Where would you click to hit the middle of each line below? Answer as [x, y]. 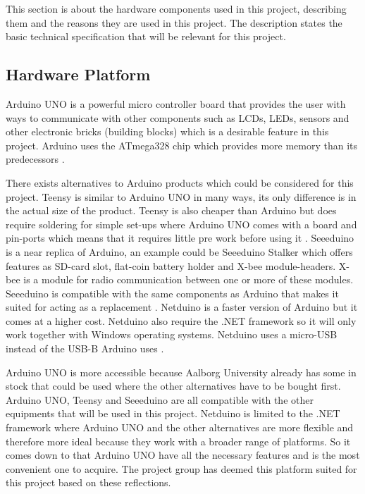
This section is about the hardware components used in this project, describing [176, 8]
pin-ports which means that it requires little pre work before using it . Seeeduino [180, 238]
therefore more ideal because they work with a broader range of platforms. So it [178, 441]
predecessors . [35, 159]
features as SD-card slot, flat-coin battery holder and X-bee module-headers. [171, 265]
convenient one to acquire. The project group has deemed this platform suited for [181, 468]
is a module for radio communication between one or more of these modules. [188, 279]
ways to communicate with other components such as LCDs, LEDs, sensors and [178, 117]
